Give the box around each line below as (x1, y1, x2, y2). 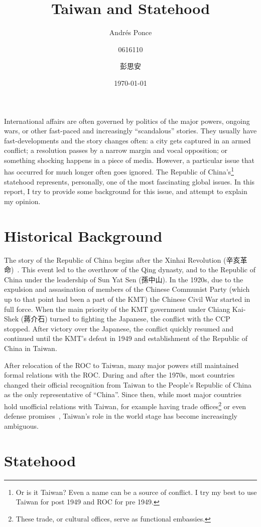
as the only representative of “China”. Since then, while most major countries (4, 389, 241, 400)
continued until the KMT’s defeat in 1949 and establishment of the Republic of (4, 333, 248, 343)
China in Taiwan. (4, 342, 57, 353)
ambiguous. (4, 420, 39, 431)
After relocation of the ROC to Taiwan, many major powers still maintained (4, 360, 239, 370)
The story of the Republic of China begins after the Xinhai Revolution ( (4, 254, 226, 265)
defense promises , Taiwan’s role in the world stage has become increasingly (4, 411, 237, 421)
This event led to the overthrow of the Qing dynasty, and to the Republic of (22, 264, 255, 275)
